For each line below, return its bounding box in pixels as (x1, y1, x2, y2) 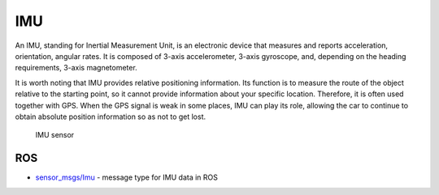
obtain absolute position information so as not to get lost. (15, 112, 206, 121)
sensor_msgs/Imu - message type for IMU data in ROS (35, 172, 219, 182)
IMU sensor (35, 130, 75, 140)
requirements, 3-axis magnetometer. (15, 63, 137, 73)
